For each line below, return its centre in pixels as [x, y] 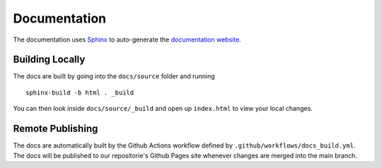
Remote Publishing [56, 129]
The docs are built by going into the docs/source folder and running [114, 76]
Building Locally [49, 60]
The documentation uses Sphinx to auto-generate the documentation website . [127, 40]
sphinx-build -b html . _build [80, 92]
